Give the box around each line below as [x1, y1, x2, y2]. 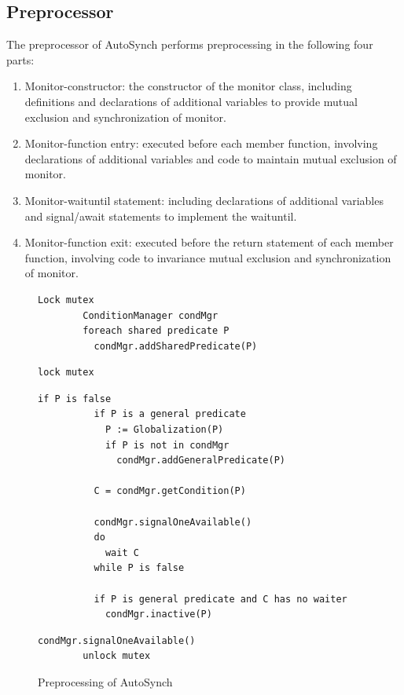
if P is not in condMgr [105, 439, 230, 451]
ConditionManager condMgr [83, 309, 219, 321]
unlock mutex [83, 650, 151, 662]
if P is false [38, 393, 112, 404]
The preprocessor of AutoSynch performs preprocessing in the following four [6, 36, 373, 53]
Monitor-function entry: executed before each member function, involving [24, 135, 378, 152]
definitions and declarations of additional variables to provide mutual [24, 93, 358, 109]
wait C [105, 547, 139, 558]
